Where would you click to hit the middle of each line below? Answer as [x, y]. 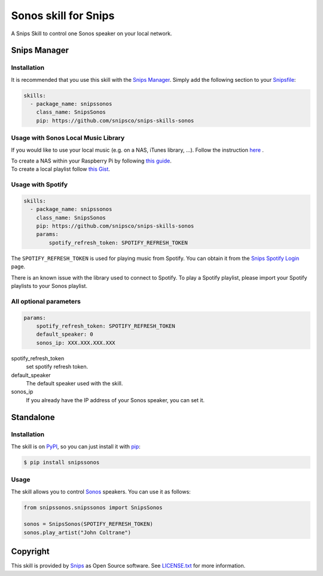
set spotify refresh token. [57, 367]
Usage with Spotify [39, 185]
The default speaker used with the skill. [74, 383]
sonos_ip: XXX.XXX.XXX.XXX [76, 343]
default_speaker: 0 [65, 334]
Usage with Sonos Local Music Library [68, 138]
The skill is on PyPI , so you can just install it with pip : [76, 446]
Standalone [33, 417]
